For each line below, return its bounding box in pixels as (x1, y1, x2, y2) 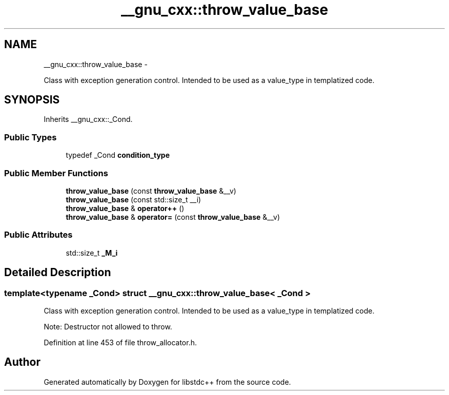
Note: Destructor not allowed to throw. (44, 322, 172, 331)
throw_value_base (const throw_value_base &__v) (66, 186, 236, 195)
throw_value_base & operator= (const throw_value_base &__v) (66, 212, 280, 221)
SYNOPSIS (4, 93, 60, 107)
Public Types (4, 132, 57, 142)
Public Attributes (4, 230, 73, 240)
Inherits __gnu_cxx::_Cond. (44, 115, 133, 124)
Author (4, 356, 40, 369)
